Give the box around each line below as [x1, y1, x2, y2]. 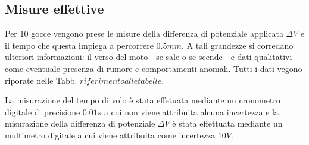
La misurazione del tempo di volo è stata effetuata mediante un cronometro [5, 94, 280, 106]
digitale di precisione [5, 105, 80, 118]
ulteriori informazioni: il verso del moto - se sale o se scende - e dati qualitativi [5, 51, 292, 63]
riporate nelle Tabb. [5, 74, 77, 86]
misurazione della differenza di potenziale [5, 117, 155, 130]
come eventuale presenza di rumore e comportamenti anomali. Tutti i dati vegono [5, 62, 302, 74]
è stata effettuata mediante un [172, 117, 283, 130]
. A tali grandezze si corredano [182, 39, 294, 51]
